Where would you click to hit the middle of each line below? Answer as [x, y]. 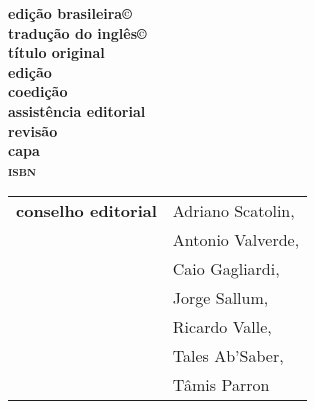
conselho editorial [86, 211]
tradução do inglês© [77, 32]
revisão [33, 130]
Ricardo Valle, [222, 327]
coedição [38, 91]
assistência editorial [77, 110]
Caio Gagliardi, [226, 269]
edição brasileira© [70, 13]
